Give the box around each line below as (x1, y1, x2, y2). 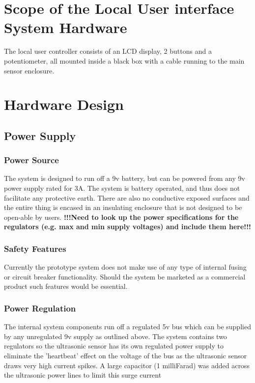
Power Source (4, 154, 59, 166)
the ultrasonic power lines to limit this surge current (4, 370, 162, 380)
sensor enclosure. (4, 65, 55, 75)
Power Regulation (4, 302, 76, 314)
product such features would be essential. (4, 281, 128, 291)
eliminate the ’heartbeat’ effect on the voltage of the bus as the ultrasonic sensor (4, 350, 247, 361)
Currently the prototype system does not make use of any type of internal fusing (4, 262, 247, 272)
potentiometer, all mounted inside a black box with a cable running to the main (4, 55, 245, 66)
